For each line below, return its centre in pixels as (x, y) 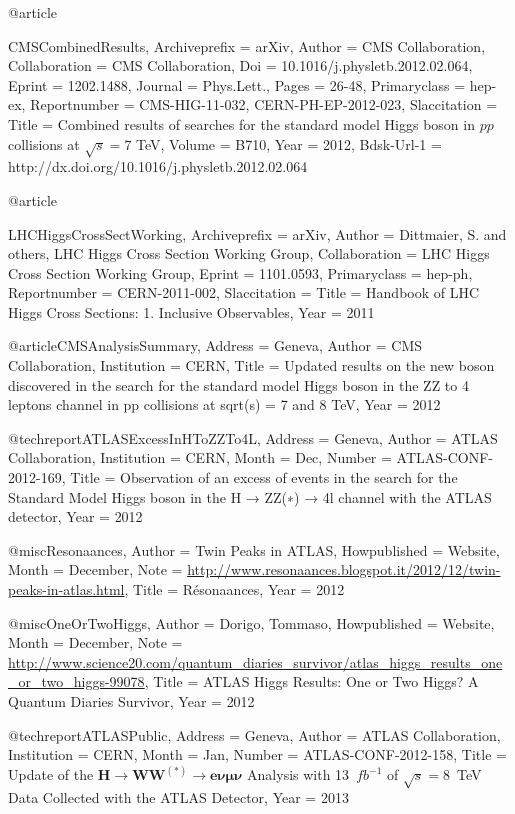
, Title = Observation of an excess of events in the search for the (259, 477)
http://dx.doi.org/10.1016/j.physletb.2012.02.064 (158, 166)
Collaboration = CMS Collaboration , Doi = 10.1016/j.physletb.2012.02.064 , (240, 65)
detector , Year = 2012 (75, 516)
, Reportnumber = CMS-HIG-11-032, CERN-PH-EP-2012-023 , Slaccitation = (259, 104)
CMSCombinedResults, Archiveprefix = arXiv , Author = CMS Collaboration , (247, 45)
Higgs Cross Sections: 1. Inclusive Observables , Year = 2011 (191, 311)
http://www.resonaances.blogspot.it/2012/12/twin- (344, 569)
